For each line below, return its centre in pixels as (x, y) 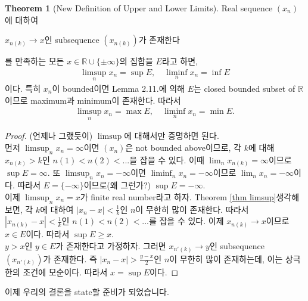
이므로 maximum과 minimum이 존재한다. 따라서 (93, 100)
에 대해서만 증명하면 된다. (172, 136)
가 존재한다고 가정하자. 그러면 (111, 245)
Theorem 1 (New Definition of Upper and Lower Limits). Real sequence (139, 8)
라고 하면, (180, 61)
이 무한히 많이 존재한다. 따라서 (192, 209)
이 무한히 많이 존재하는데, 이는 (226, 258)
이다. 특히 (23, 89)
